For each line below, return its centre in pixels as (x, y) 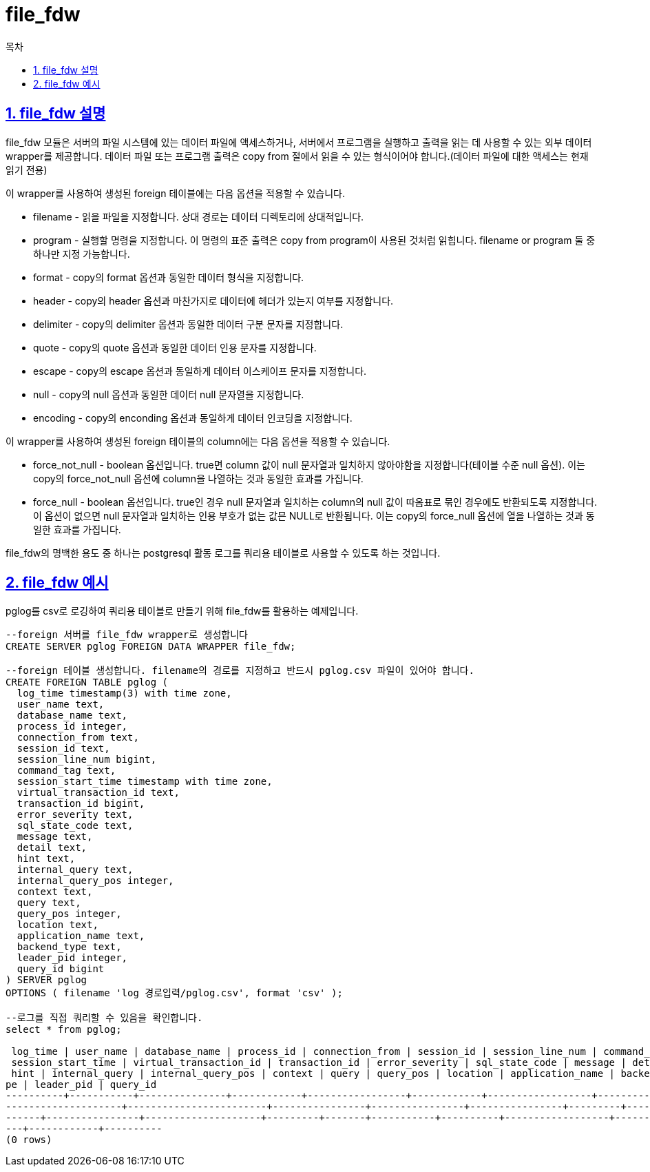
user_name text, (61, 705)
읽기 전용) (27, 169)
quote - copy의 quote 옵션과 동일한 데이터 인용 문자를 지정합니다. (175, 347)
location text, (57, 925)
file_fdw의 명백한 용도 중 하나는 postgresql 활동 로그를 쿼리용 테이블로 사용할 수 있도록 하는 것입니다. (223, 553)
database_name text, (72, 716)
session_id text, (63, 749)
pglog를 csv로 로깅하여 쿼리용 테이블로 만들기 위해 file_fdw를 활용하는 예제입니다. (182, 611)
